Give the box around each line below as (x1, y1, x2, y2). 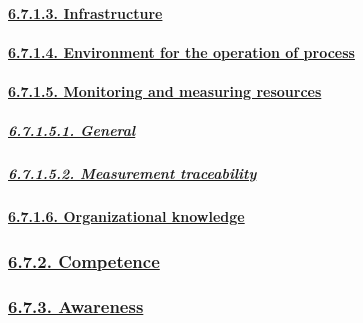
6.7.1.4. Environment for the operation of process (8, 41, 355, 62)
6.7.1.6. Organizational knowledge (8, 206, 245, 227)
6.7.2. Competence (8, 248, 160, 273)
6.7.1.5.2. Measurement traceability (8, 163, 257, 184)
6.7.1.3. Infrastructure (8, 2, 163, 23)
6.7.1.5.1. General (8, 120, 136, 141)
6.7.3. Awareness (8, 294, 144, 319)
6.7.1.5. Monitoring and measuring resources (8, 80, 322, 101)
